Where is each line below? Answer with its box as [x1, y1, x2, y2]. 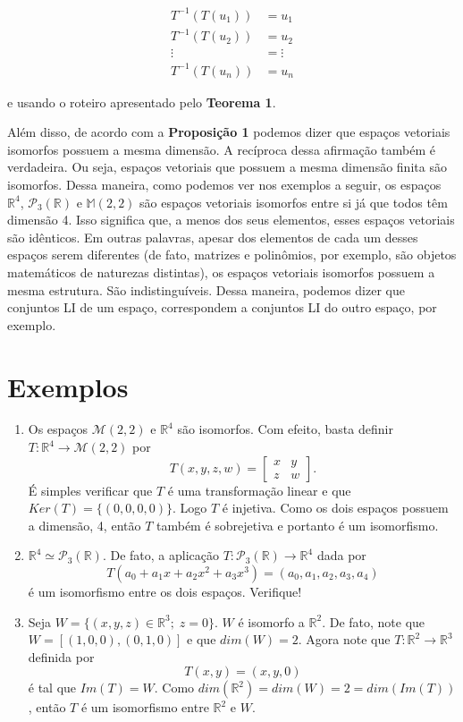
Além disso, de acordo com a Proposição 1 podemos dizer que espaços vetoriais [7, 123, 450, 141]
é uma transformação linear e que [167, 480, 351, 499]
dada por [316, 546, 366, 565]
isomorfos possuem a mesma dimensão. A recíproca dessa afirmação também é [7, 140, 436, 158]
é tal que [28, 678, 77, 697]
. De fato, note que [322, 612, 425, 631]
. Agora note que [298, 630, 391, 649]
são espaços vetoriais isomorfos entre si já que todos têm [139, 192, 448, 211]
